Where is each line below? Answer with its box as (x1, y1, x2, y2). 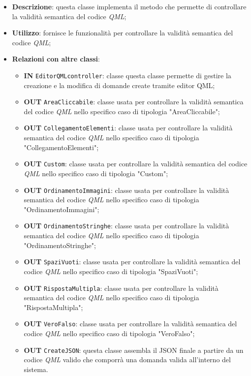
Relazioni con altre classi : (12, 54, 100, 64)
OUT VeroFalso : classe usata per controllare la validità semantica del (24, 318, 237, 329)
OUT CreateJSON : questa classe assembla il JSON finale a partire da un (24, 345, 244, 355)
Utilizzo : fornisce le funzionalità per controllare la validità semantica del (12, 28, 233, 38)
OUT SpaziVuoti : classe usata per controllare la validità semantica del (24, 256, 241, 267)
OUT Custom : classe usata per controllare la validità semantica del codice (24, 158, 248, 169)
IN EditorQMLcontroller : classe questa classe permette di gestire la (24, 70, 231, 80)
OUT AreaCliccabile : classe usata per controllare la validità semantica (24, 96, 244, 107)
